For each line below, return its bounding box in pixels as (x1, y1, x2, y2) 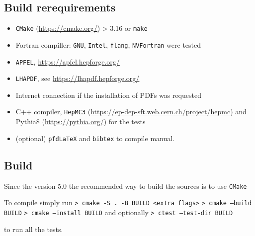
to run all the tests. (4, 224, 63, 234)
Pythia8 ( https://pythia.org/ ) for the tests (15, 116, 146, 127)
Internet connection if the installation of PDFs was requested (15, 89, 201, 100)
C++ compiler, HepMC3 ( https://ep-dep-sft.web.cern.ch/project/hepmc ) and (15, 106, 247, 117)
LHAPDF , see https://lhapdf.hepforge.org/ (15, 73, 140, 83)
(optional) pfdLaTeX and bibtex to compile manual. (15, 133, 175, 143)
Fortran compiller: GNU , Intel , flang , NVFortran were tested (15, 39, 201, 50)
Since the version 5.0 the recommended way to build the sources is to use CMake (4, 180, 247, 191)
